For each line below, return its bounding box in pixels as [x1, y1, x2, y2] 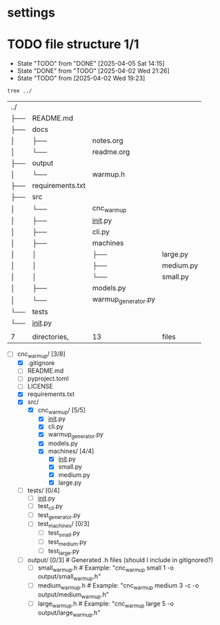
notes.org [92, 136, 123, 145]
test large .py [48, 546, 80, 557]
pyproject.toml [27, 375, 69, 383]
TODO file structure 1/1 [7, 37, 139, 53]
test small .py [48, 529, 81, 539]
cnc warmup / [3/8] [17, 350, 66, 360]
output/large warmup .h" [37, 608, 101, 618]
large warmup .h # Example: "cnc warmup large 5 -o [37, 599, 174, 609]
